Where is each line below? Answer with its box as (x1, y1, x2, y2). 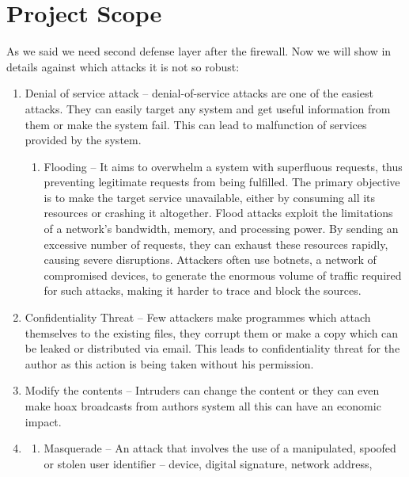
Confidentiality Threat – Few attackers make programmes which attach (25, 309, 371, 326)
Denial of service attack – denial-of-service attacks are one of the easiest (25, 85, 373, 101)
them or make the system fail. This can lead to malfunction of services (25, 116, 367, 132)
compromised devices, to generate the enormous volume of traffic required (44, 266, 402, 283)
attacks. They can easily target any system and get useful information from (25, 100, 391, 116)
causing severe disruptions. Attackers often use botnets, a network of (44, 251, 377, 268)
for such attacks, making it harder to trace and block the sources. (44, 282, 362, 299)
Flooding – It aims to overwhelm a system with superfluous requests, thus (44, 158, 403, 174)
